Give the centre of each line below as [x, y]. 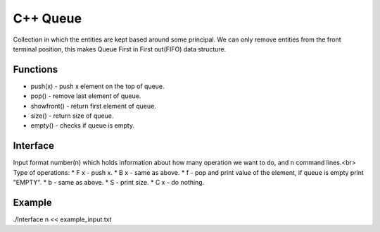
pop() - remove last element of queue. [86, 96]
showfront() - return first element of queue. [93, 106]
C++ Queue [47, 18]
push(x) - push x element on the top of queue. [97, 86]
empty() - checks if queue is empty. [83, 126]
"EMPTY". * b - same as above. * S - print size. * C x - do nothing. [109, 183]
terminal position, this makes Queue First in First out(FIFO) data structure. [120, 49]
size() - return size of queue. [72, 116]
